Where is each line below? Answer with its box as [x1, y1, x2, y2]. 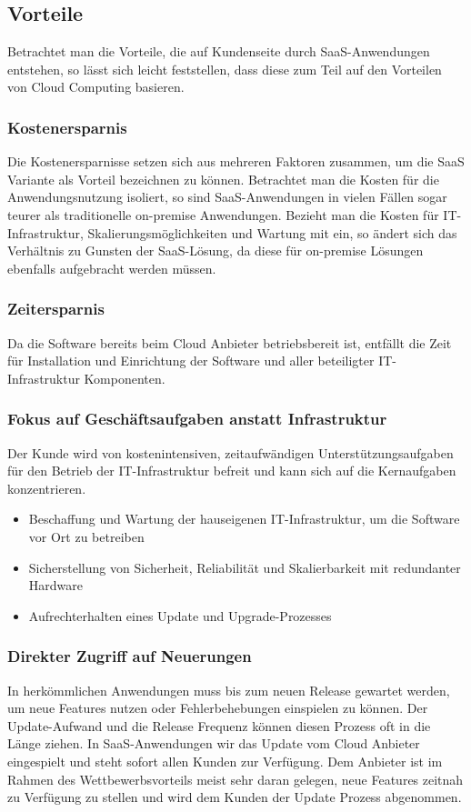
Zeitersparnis [7, 297, 105, 320]
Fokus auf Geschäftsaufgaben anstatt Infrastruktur [7, 407, 387, 430]
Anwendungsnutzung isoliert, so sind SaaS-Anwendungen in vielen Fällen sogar [7, 187, 447, 206]
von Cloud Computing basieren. [7, 77, 185, 96]
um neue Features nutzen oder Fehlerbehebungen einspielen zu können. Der [7, 698, 428, 717]
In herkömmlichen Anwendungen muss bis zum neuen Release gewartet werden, [7, 680, 450, 699]
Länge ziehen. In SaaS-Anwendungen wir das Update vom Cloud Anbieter [7, 734, 420, 753]
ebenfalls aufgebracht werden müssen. [7, 258, 216, 277]
